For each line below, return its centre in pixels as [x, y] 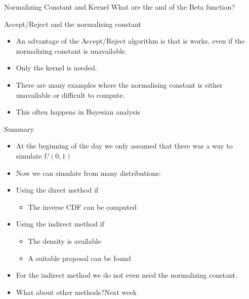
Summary [19, 128]
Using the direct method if [57, 190]
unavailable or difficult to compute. [70, 95]
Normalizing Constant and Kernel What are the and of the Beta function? [119, 7]
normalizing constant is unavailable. [71, 50]
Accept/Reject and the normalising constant [73, 24]
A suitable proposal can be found [79, 258]
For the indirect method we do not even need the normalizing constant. [127, 275]
